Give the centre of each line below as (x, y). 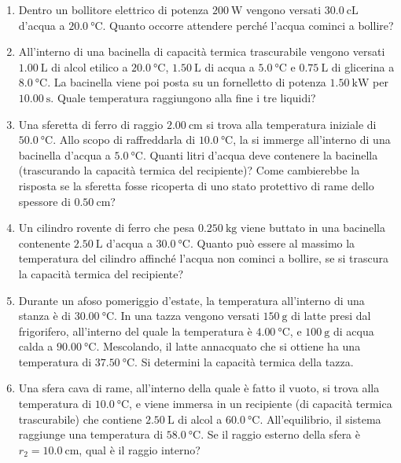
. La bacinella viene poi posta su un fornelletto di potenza (187, 82)
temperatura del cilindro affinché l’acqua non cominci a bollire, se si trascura (204, 258)
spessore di (44, 201)
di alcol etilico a (90, 66)
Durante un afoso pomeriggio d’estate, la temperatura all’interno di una (191, 300)
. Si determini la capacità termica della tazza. (244, 361)
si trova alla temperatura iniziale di (291, 124)
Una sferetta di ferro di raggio (91, 124)
